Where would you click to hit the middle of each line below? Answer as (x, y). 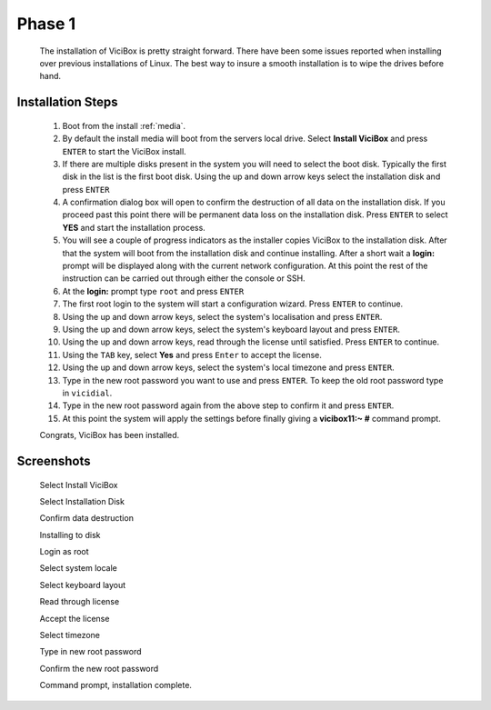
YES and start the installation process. (134, 227)
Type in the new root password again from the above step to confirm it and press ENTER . (228, 405)
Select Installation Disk (82, 501)
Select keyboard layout (83, 585)
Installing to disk (70, 535)
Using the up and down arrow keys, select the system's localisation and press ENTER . (222, 316)
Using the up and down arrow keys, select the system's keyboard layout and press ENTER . (231, 329)
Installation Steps (67, 102)
